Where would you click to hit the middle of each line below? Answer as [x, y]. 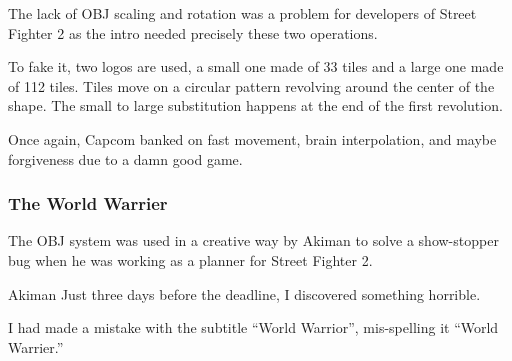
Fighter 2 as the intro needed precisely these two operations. [193, 32]
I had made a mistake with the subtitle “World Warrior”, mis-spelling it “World [253, 327]
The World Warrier [88, 203]
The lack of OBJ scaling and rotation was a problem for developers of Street [242, 13]
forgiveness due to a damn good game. [125, 158]
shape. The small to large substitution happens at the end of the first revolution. [255, 105]
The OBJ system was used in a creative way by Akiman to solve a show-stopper [253, 240]
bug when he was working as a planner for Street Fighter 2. [190, 259]
